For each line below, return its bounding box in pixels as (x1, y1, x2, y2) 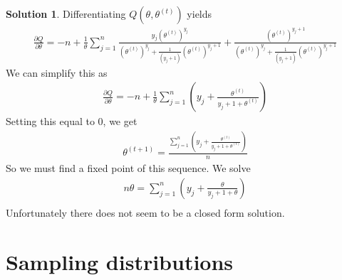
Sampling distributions (6, 247, 234, 276)
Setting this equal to (6, 114, 95, 129)
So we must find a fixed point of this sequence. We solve (6, 161, 251, 176)
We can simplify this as (6, 65, 108, 80)
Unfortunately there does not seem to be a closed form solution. (6, 205, 285, 220)
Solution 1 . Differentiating (6, 6, 126, 21)
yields (187, 6, 212, 21)
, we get (103, 114, 138, 129)
